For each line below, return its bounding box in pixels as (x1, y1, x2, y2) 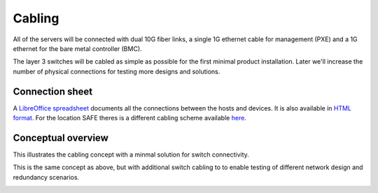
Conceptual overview (13, 131, 108, 143)
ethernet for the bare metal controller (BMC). (13, 44, 143, 52)
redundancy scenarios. (13, 173, 80, 181)
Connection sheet (13, 85, 93, 97)
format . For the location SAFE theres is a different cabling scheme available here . (13, 114, 246, 122)
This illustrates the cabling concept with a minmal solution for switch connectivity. (13, 150, 250, 159)
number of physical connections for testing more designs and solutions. (13, 67, 220, 76)
